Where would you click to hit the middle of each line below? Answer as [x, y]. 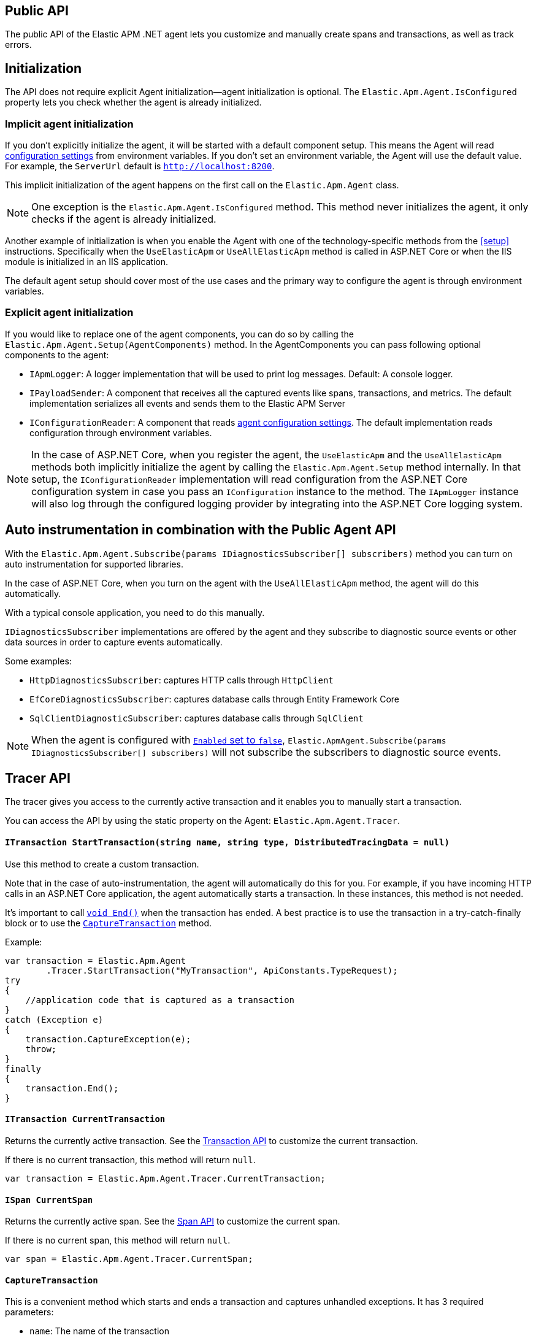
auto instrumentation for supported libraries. [94, 564]
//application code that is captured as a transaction [160, 1000]
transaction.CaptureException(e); [108, 1039]
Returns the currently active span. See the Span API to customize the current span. [173, 1221]
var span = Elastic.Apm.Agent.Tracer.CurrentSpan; [129, 1259]
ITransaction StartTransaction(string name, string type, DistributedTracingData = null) [227, 843]
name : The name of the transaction [99, 1331]
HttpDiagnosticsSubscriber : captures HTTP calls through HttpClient [182, 680]
